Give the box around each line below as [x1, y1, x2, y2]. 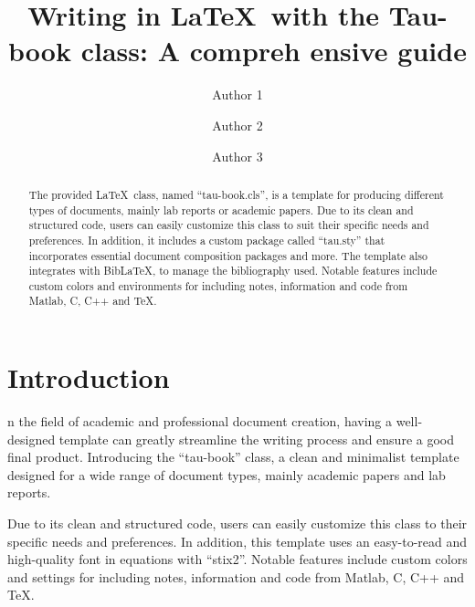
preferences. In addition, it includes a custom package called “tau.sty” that [28, 232, 385, 247]
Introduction [7, 359, 170, 396]
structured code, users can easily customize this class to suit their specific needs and [28, 217, 429, 233]
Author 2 [212, 115, 263, 134]
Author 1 [212, 85, 263, 104]
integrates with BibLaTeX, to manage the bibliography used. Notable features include [28, 263, 438, 278]
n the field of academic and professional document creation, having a [7, 412, 393, 431]
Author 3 [212, 146, 263, 165]
